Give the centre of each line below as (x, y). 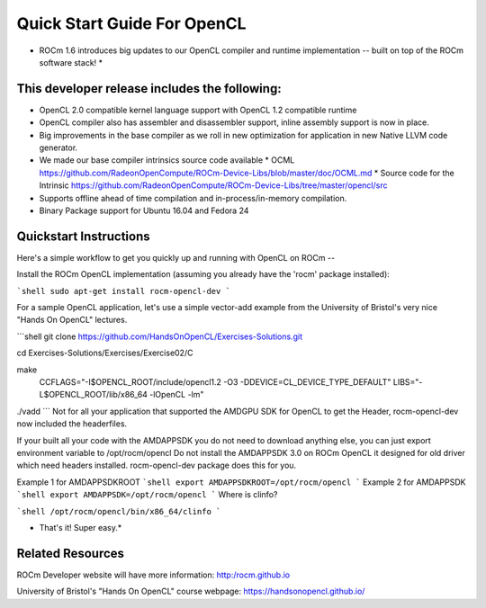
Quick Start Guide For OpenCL (131, 23)
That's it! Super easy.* (81, 527)
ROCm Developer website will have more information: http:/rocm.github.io (153, 575)
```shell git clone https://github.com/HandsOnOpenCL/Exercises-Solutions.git (160, 336)
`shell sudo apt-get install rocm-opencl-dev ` (124, 291)
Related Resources (71, 553)
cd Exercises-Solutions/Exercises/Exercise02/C (105, 353)
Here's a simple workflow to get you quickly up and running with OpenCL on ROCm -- (176, 257)
